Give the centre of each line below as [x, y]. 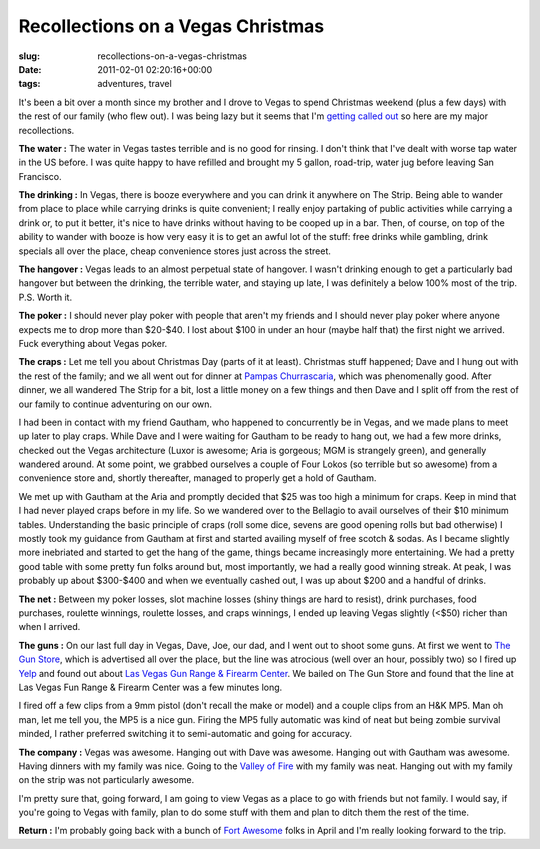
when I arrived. [49, 627]
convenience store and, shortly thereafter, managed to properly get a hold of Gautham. [197, 478]
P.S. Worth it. [45, 297]
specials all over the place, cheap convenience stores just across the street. [175, 251]
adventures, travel [134, 84]
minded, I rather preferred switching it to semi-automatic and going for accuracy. [185, 734]
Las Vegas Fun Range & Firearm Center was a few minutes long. [150, 687]
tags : [29, 84]
